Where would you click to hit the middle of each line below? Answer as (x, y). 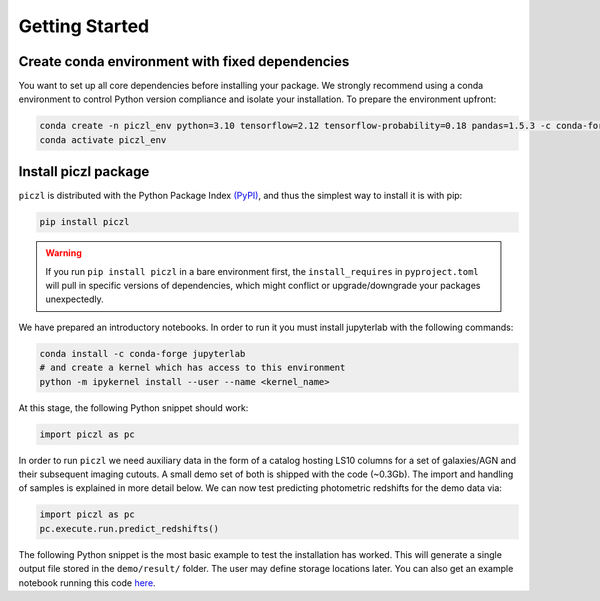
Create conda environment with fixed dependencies (184, 61)
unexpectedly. (74, 299)
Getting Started (84, 26)
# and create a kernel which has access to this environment (192, 368)
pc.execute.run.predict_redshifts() (129, 528)
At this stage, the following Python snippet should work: (133, 407)
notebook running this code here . (87, 582)
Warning (63, 253)
